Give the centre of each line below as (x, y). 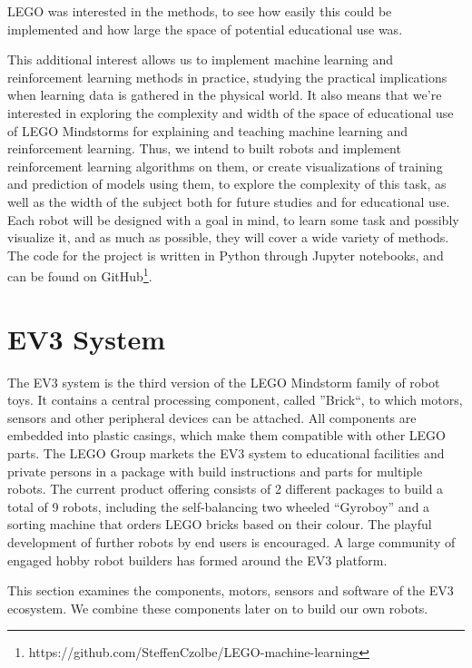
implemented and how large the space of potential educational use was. (205, 29)
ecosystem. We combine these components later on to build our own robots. (218, 608)
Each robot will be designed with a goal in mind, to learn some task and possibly (233, 219)
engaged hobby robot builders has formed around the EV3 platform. (197, 560)
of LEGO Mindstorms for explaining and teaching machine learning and (208, 130)
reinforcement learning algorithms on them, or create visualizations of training (225, 166)
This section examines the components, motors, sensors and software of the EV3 (231, 590)
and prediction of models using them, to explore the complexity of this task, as (227, 184)
